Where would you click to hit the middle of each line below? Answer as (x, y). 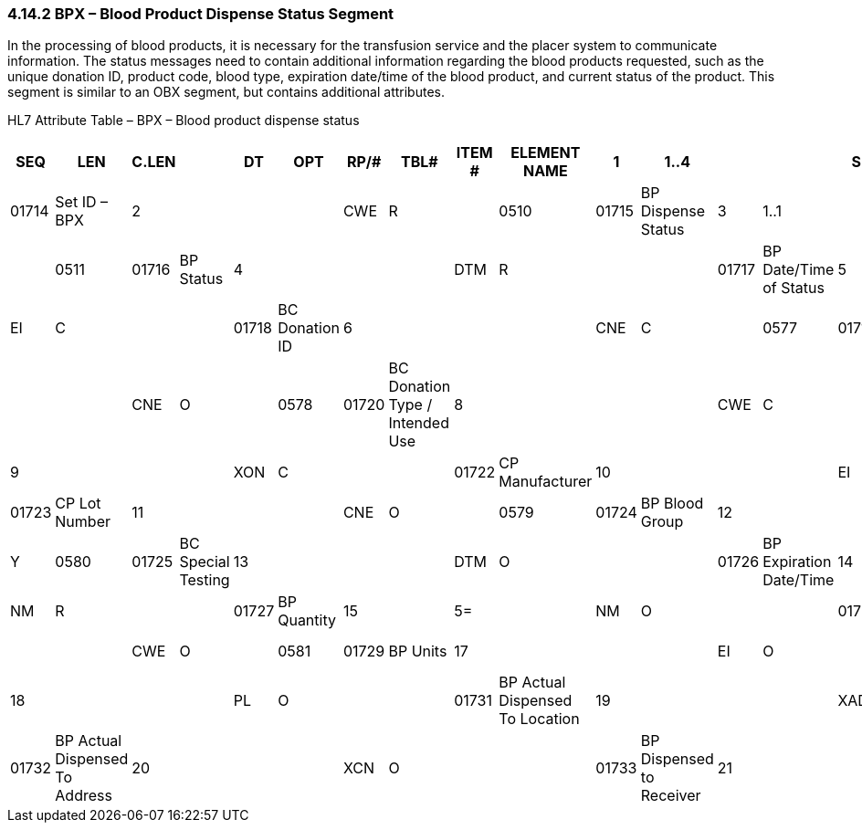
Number (83, 522)
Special (205, 562)
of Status (794, 288)
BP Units (418, 651)
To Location (539, 719)
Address (84, 796)
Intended (419, 423)
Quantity (307, 620)
